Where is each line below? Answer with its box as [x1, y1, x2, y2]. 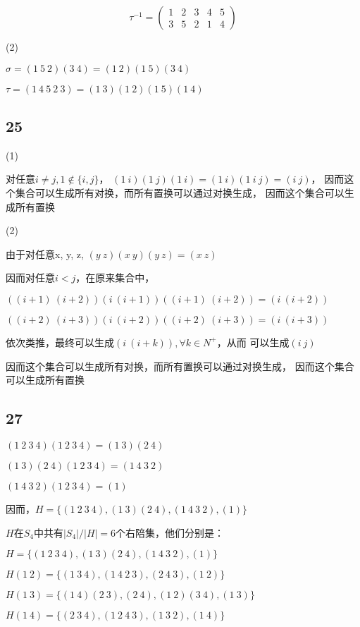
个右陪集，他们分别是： [116, 525, 225, 540]
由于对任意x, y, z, [6, 246, 84, 261]
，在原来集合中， [75, 270, 155, 285]
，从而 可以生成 [216, 334, 290, 349]
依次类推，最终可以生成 [6, 334, 114, 349]
